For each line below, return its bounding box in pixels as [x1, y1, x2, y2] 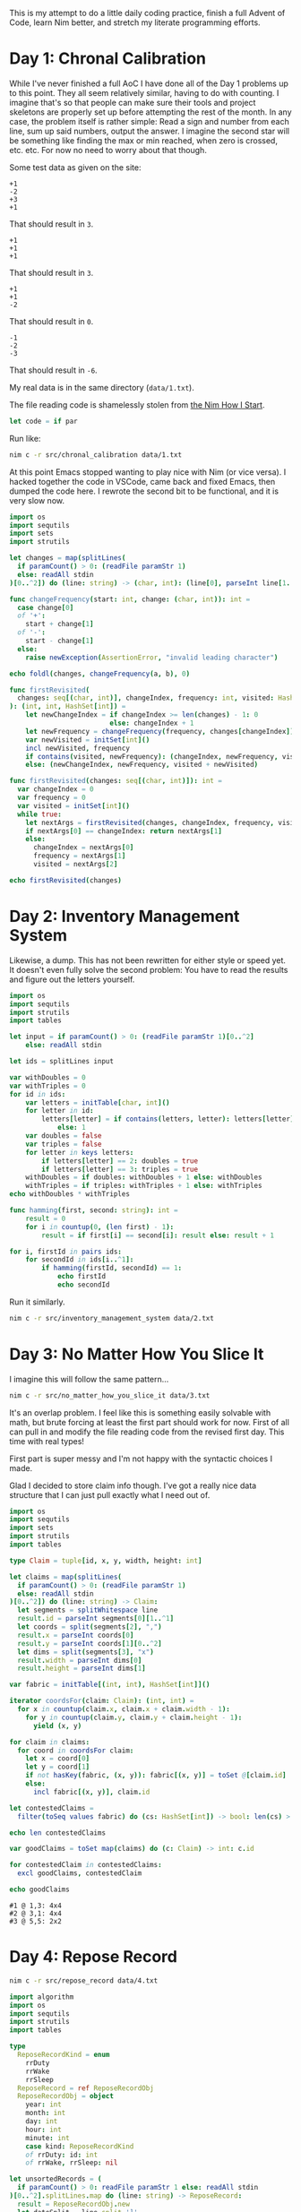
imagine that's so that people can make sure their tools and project [9, 97, 256, 108]
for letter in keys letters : [25, 1148, 134, 1157]
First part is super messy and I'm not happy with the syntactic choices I [9, 1453, 273, 1464]
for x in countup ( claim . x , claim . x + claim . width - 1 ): [17, 1705, 230, 1714]
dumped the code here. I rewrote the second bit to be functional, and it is [9, 486, 279, 496]
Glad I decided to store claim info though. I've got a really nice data [9, 1480, 257, 1491]
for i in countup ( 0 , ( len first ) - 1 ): [25, 1222, 175, 1231]
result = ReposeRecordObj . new [17, 2199, 130, 2208]
